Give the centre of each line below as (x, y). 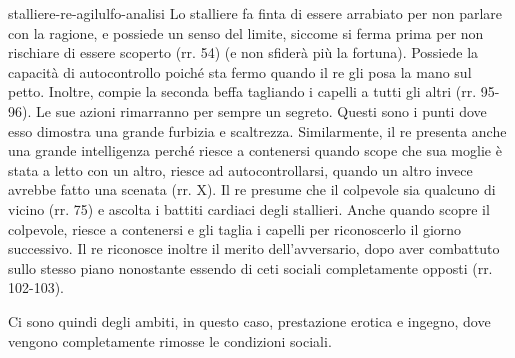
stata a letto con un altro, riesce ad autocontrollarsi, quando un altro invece (240, 169)
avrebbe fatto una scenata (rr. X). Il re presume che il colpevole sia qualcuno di (252, 189)
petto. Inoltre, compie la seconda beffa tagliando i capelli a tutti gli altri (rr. (242, 91)
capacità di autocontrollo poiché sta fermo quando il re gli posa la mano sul (240, 71)
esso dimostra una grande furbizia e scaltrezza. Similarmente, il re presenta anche (257, 130)
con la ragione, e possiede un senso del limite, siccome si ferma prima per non (246, 32)
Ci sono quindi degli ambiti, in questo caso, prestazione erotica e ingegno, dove (249, 320)
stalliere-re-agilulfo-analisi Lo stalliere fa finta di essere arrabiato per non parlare (255, 13)
